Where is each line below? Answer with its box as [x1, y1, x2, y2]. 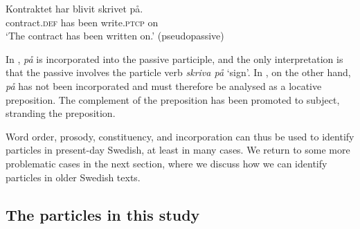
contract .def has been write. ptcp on [6, 15, 159, 29]
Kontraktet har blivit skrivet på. [6, 1, 143, 15]
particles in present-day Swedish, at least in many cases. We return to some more [6, 143, 350, 157]
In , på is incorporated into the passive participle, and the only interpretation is [6, 51, 343, 66]
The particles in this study [6, 203, 200, 225]
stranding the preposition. [6, 106, 116, 120]
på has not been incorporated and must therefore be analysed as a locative [6, 78, 322, 93]
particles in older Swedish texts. [6, 170, 141, 184]
